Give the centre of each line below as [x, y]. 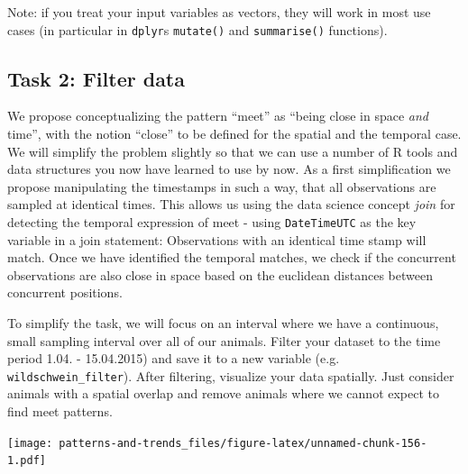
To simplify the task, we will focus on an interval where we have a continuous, [223, 323]
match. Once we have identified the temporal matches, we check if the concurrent [232, 257]
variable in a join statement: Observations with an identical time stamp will [217, 239]
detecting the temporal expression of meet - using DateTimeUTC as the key [212, 222]
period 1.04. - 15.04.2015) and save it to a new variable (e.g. [174, 358]
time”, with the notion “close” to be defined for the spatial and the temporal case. [234, 134]
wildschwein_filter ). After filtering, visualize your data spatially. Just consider [231, 375]
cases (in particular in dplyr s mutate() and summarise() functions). [197, 29]
